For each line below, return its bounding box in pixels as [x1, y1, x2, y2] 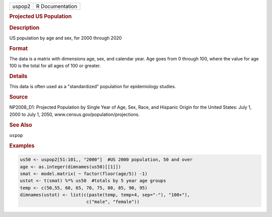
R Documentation [36, 3, 78, 10]
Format [9, 45, 28, 52]
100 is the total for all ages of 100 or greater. [9, 63, 101, 69]
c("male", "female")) [86, 199, 140, 205]
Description [9, 24, 40, 31]
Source [9, 94, 28, 101]
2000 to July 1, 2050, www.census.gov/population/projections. [9, 111, 140, 117]
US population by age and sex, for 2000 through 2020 [9, 35, 122, 41]
